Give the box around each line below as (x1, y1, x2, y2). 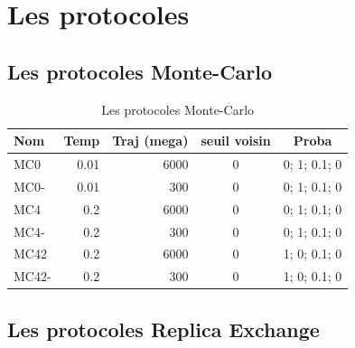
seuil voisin (201, 131, 271, 150)
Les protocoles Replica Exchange (7, 315, 320, 343)
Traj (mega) (112, 131, 189, 150)
